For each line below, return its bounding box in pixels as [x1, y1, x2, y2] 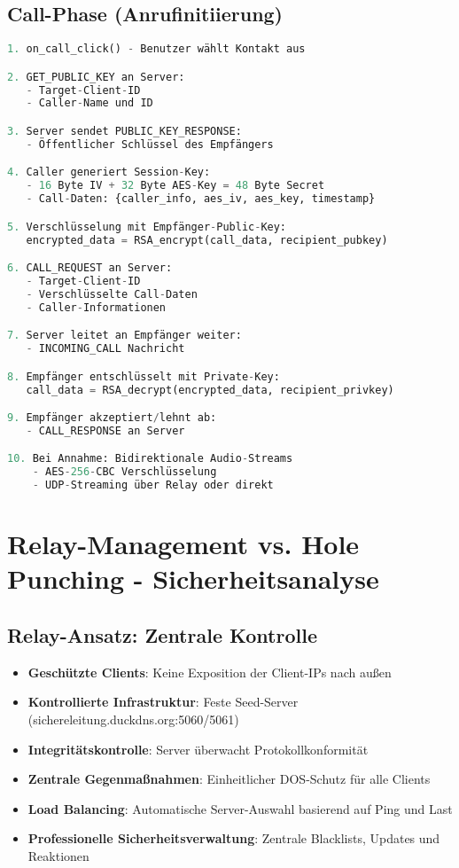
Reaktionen [27, 847, 89, 865]
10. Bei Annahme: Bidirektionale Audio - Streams [7, 452, 293, 465]
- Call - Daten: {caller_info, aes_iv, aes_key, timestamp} [26, 192, 376, 206]
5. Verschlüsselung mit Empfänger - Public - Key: [7, 220, 287, 233]
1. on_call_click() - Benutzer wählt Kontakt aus [7, 43, 306, 56]
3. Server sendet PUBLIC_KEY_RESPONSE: [7, 125, 242, 138]
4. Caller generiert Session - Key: [7, 166, 211, 179]
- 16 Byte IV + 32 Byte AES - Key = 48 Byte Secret [26, 179, 325, 192]
